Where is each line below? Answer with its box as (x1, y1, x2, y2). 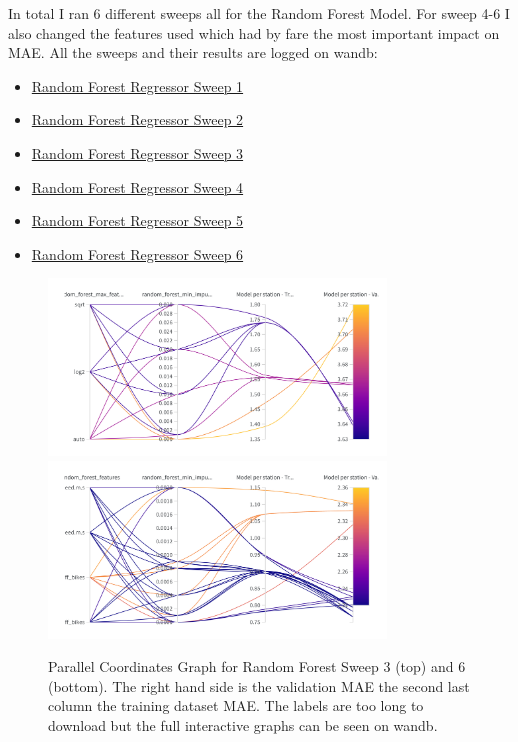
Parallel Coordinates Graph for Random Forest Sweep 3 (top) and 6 (48, 656, 466, 677)
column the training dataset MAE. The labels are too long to (48, 695, 424, 716)
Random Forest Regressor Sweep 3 (31, 142, 244, 163)
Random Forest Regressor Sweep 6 (31, 243, 244, 264)
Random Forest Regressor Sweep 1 (31, 75, 244, 96)
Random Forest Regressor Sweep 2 (31, 109, 244, 130)
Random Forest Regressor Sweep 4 (31, 176, 244, 197)
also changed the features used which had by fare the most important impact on (8, 22, 500, 43)
